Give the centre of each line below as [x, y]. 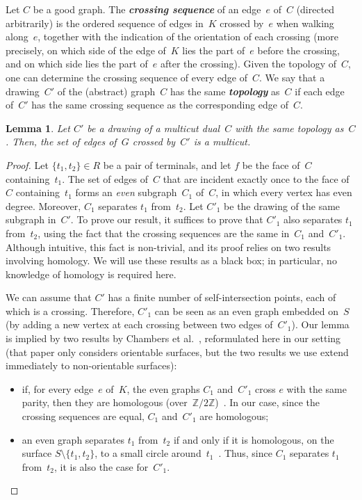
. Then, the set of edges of [61, 142]
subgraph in [31, 219]
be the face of [271, 164]
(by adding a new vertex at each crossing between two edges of [139, 324]
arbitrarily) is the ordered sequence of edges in [105, 23]
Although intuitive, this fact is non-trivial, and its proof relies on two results [168, 247]
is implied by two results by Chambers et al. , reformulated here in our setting [173, 338]
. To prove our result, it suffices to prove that [167, 219]
